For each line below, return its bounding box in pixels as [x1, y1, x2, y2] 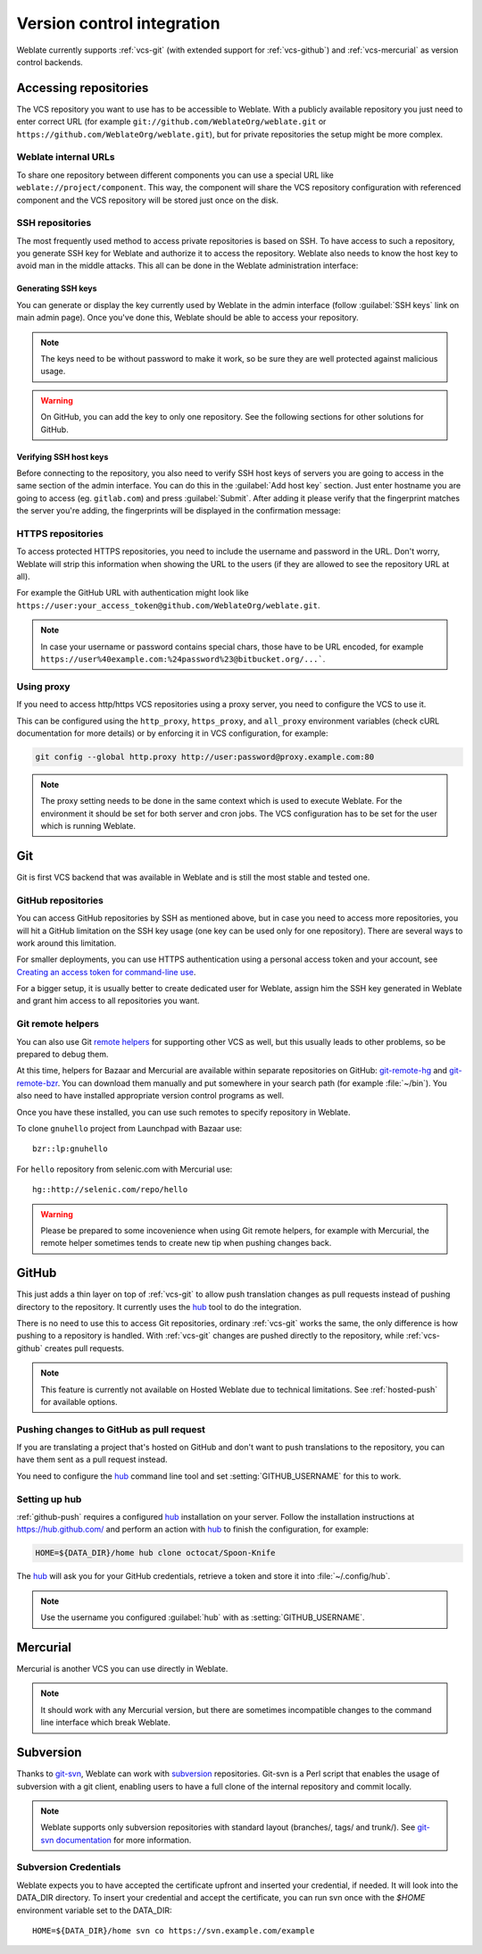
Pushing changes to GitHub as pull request [16, 1423, 205, 1435]
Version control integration [16, 13, 220, 33]
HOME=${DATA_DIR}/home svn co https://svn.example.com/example [32, 1925, 315, 1936]
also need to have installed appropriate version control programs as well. [16, 1090, 285, 1101]
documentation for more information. [55, 1834, 192, 1845]
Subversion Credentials [16, 1861, 121, 1874]
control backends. [16, 56, 84, 67]
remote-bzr [16, 1077, 58, 1089]
